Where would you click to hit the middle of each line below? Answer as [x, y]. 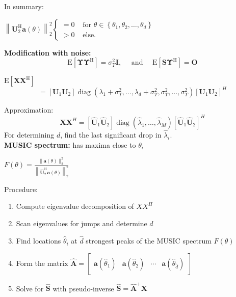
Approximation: [29, 109]
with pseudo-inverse [83, 288]
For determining [29, 134]
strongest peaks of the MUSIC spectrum [149, 241]
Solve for [30, 288]
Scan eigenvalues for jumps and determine [82, 223]
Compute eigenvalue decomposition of [75, 206]
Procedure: [21, 189]
